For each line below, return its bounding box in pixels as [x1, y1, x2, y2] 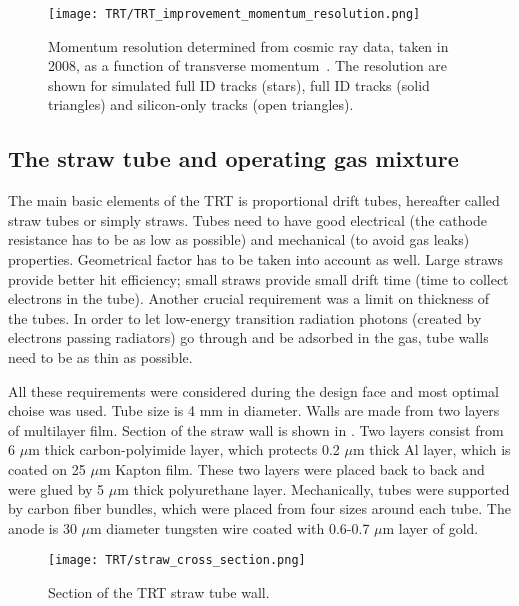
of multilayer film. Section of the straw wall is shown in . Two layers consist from [8, 419, 504, 440]
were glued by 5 [8, 478, 105, 499]
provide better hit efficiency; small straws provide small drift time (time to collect [8, 268, 509, 289]
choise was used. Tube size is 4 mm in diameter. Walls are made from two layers [8, 400, 500, 421]
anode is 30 [8, 517, 77, 538]
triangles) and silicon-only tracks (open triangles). [48, 94, 354, 115]
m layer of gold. [382, 517, 479, 538]
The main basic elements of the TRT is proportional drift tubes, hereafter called [8, 190, 500, 211]
